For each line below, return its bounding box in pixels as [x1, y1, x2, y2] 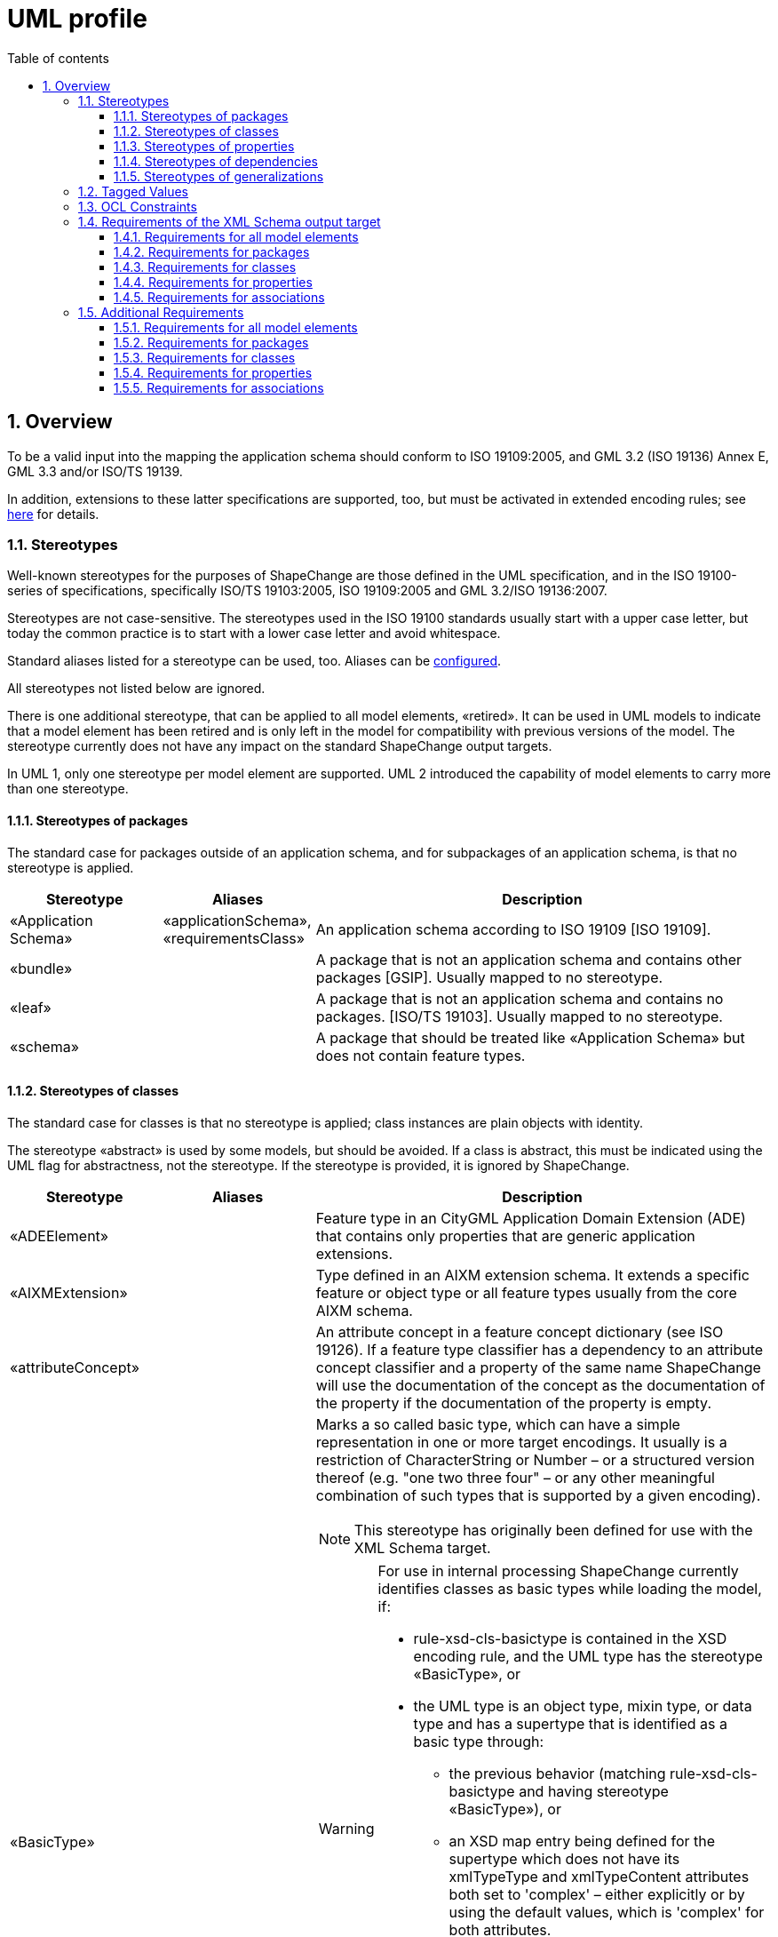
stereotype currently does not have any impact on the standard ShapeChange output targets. [7, 738, 552, 754]
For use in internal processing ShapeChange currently [377, 1561, 739, 1580]
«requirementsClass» [163, 929, 306, 947]
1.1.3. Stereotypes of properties [114, 138, 295, 154]
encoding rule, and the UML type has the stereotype [413, 1646, 763, 1665]
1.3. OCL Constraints [78, 198, 197, 214]
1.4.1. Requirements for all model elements [114, 228, 359, 244]
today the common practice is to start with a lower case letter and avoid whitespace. [7, 626, 501, 642]
